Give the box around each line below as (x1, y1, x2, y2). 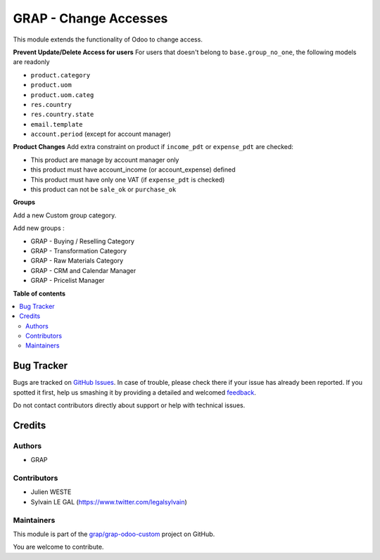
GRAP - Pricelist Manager (30, 276, 105, 285)
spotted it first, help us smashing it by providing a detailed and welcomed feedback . (13, 388, 257, 397)
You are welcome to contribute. (13, 542, 104, 552)
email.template (30, 120, 84, 128)
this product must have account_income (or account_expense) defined (30, 165, 236, 174)
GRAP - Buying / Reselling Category (30, 236, 135, 246)
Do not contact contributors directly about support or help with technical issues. (13, 401, 246, 409)
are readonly (13, 58, 50, 66)
